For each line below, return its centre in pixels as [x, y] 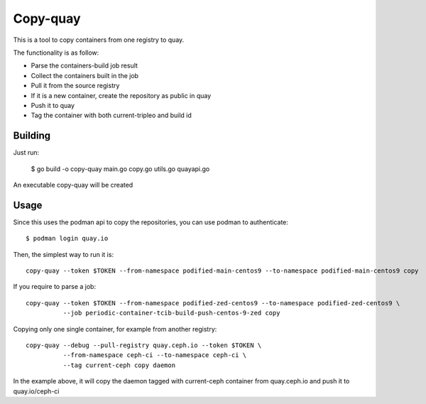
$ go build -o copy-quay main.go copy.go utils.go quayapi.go [120, 169]
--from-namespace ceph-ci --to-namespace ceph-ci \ [155, 355]
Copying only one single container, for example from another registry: [115, 329]
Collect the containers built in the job [84, 75]
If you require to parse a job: [54, 287]
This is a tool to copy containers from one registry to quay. [99, 40]
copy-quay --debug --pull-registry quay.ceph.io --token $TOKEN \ [144, 345]
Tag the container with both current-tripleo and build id [111, 115]
